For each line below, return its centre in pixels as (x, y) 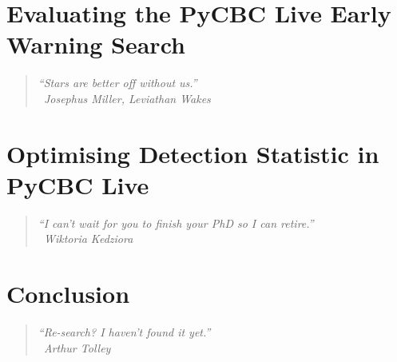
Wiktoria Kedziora (88, 239)
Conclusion (68, 294)
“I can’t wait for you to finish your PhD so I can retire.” (176, 223)
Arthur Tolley (77, 347)
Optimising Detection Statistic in (193, 153)
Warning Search (96, 44)
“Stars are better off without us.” (117, 83)
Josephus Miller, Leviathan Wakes (127, 98)
